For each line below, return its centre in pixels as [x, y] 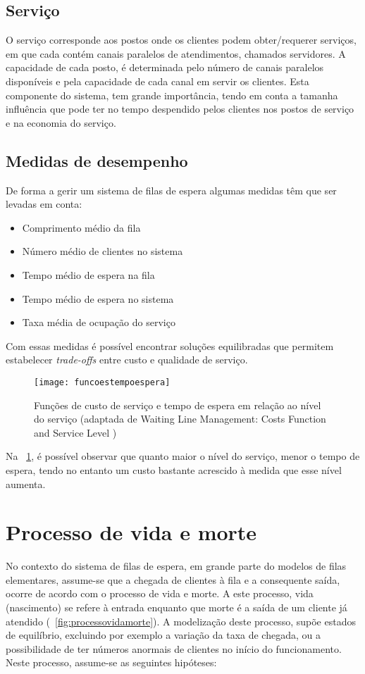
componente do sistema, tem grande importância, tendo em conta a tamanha [172, 95]
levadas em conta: [44, 204]
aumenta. [26, 483]
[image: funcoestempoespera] [102, 382]
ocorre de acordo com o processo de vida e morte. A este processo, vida [160, 593]
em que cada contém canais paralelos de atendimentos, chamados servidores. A [176, 53]
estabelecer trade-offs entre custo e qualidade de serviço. [127, 360]
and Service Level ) [75, 432]
